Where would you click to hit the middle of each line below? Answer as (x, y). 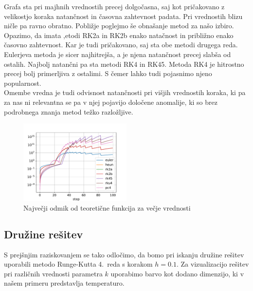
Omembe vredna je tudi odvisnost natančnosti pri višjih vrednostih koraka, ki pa (125, 92)
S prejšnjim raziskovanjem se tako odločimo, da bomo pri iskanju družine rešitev (124, 254)
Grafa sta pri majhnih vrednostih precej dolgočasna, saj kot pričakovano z (114, 6)
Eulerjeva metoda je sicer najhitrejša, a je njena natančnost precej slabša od (117, 54)
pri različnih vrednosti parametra (53, 273)
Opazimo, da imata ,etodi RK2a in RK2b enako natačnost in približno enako (119, 35)
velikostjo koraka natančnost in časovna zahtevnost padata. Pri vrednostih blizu (123, 16)
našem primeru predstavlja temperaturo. (64, 283)
